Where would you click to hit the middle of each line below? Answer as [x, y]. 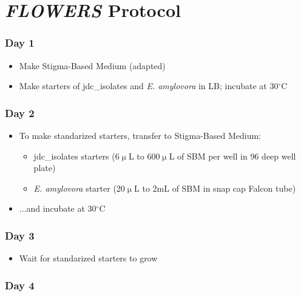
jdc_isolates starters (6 [76, 156]
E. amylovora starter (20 [79, 188]
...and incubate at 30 [58, 208]
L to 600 [144, 156]
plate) [45, 168]
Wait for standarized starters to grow [88, 258]
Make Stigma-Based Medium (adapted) [92, 65]
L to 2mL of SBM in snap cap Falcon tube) [215, 188]
